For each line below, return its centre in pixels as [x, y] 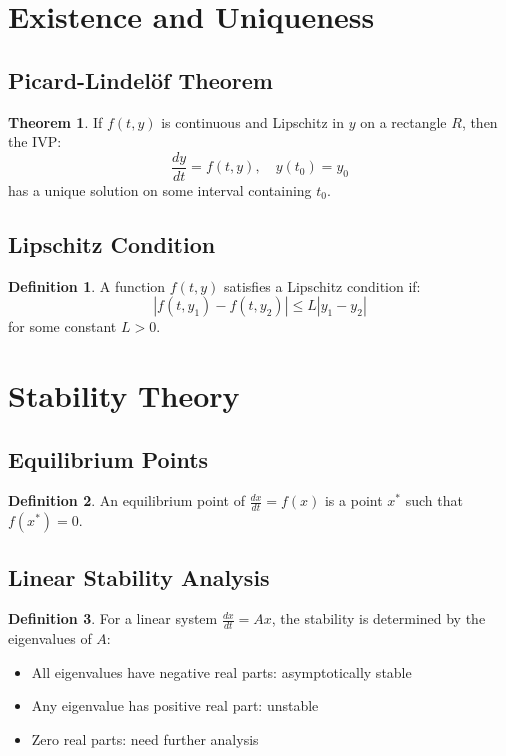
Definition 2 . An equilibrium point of [126, 500]
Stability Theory [124, 395]
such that [434, 500]
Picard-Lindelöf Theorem [140, 79]
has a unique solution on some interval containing [160, 189]
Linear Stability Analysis [139, 576]
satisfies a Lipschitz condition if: [322, 285]
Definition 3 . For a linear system [113, 618]
